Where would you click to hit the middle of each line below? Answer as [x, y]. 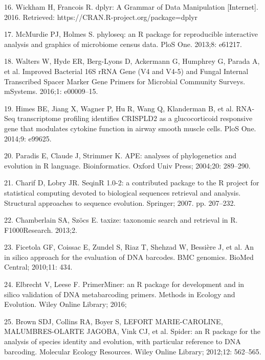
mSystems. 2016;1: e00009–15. [51, 91]
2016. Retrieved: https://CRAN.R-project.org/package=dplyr [101, 17]
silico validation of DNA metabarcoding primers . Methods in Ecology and [120, 294]
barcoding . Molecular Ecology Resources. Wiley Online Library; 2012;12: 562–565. [133, 351]
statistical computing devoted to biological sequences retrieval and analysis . [123, 192]
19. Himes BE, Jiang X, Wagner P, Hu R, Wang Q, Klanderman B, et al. [119, 108]
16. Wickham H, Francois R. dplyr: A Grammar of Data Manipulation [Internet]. [131, 7]
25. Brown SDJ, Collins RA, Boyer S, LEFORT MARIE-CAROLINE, [114, 321]
